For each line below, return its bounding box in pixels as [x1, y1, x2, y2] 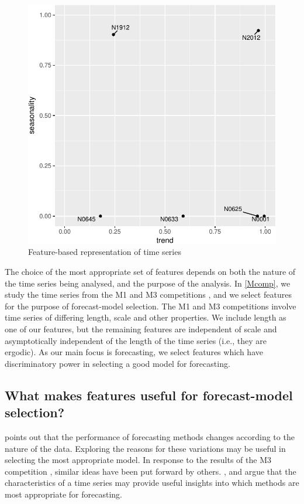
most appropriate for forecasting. [5, 488, 122, 500]
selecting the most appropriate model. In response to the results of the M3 [5, 454, 271, 466]
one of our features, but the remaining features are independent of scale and [5, 322, 277, 335]
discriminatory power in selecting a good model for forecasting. [5, 357, 230, 369]
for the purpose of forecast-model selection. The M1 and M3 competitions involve [5, 299, 296, 312]
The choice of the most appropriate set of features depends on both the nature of [5, 265, 296, 277]
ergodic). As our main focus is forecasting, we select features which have [5, 346, 263, 358]
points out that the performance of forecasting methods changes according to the [5, 430, 295, 442]
